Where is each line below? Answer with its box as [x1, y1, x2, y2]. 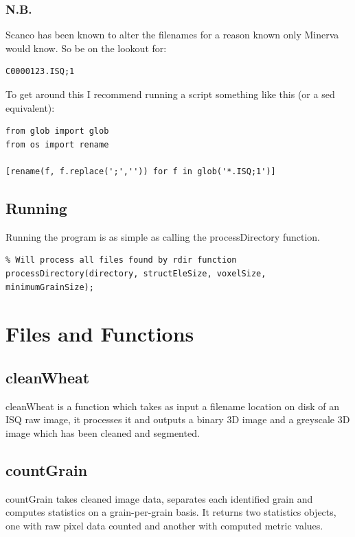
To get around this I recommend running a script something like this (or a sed [5, 87, 335, 101]
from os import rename [5, 139, 109, 150]
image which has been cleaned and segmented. [5, 425, 200, 440]
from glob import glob [5, 126, 109, 136]
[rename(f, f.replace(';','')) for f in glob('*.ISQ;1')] [5, 166, 276, 176]
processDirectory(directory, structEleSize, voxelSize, [5, 268, 266, 278]
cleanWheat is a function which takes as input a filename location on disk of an [5, 398, 340, 413]
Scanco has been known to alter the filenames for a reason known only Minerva [5, 27, 339, 42]
